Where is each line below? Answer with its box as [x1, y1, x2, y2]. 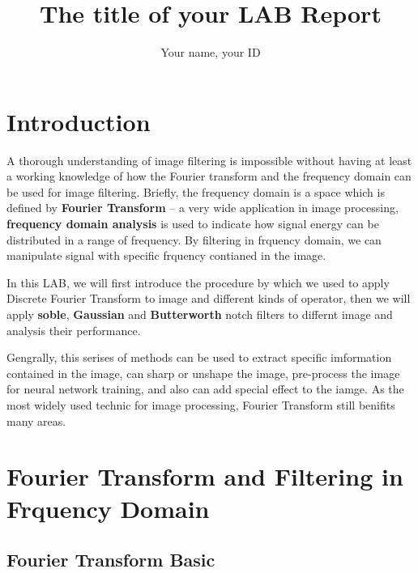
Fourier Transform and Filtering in [6, 460, 403, 493]
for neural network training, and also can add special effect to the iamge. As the [6, 380, 404, 397]
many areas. [6, 412, 66, 429]
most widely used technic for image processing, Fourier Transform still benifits [6, 396, 395, 413]
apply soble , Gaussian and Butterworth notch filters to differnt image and [6, 306, 393, 322]
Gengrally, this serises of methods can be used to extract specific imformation [6, 349, 392, 366]
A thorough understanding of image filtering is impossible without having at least [6, 151, 412, 168]
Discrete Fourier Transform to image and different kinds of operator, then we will [6, 290, 411, 307]
